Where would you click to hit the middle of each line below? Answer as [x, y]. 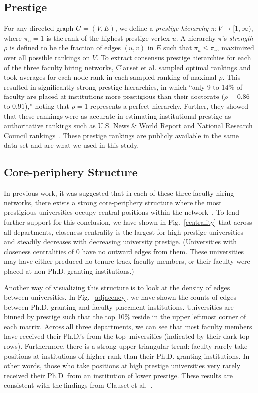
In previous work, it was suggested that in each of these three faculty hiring [119, 193]
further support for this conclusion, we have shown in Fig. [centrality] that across [128, 222]
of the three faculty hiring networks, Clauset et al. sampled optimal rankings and [127, 67]
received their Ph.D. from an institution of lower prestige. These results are [119, 375]
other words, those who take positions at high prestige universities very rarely [122, 365]
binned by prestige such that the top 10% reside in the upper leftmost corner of [125, 317]
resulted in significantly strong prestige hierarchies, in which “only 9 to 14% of [123, 86]
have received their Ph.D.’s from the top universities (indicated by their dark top [127, 336]
